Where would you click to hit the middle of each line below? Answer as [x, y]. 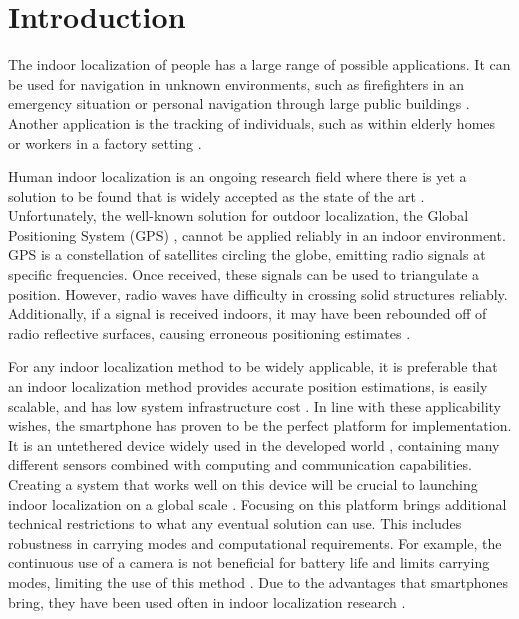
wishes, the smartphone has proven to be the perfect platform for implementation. [260, 425]
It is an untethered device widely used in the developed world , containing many [254, 444]
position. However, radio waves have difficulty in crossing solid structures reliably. [258, 293]
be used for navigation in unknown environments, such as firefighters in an [236, 83]
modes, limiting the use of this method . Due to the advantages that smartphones [258, 581]
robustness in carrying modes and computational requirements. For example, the [255, 542]
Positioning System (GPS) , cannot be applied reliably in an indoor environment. [257, 234]
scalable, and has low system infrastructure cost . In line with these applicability [254, 405]
